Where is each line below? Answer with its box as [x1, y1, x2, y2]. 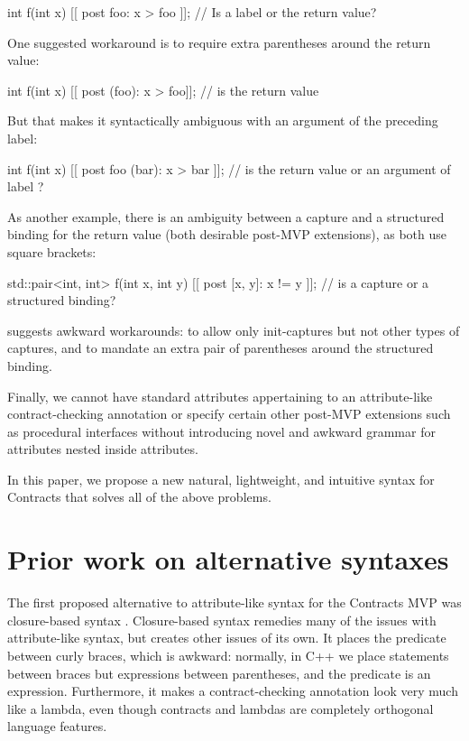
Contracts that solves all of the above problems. [7, 487, 271, 506]
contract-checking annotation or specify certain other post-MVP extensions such [7, 404, 451, 423]
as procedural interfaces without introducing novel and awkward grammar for [7, 421, 436, 440]
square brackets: [7, 242, 97, 261]
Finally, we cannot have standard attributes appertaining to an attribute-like [7, 386, 433, 405]
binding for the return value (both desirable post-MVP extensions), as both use [7, 225, 446, 244]
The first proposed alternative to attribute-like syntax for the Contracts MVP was [7, 593, 462, 612]
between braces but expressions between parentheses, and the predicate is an [7, 663, 431, 682]
